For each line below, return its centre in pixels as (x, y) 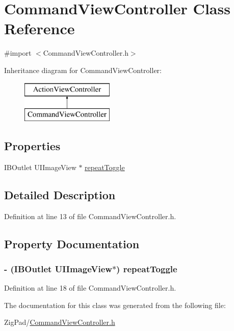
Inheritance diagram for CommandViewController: (83, 70)
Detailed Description (60, 194)
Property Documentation (72, 243)
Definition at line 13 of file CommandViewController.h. (90, 216)
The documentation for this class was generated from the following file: (115, 305)
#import (18, 53)
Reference (40, 28)
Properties (32, 146)
